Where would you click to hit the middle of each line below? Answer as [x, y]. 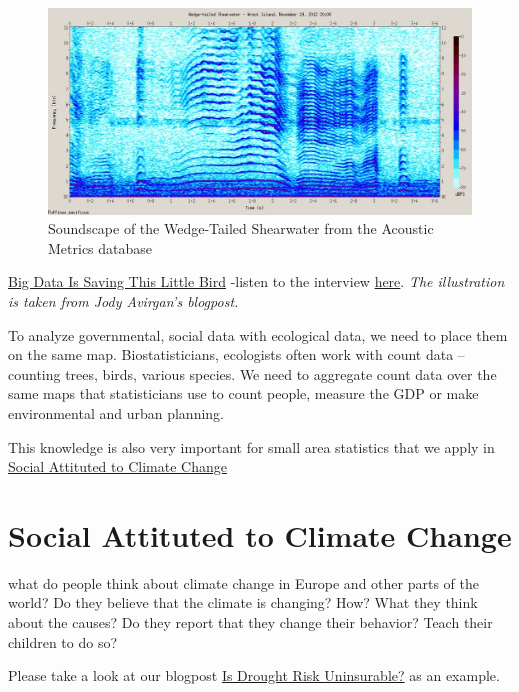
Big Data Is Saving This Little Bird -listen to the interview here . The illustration [256, 281]
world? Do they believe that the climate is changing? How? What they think [243, 602]
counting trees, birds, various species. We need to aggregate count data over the [252, 373]
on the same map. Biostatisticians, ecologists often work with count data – [236, 354]
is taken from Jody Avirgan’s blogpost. [123, 300]
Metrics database [100, 247]
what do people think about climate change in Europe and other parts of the [243, 582]
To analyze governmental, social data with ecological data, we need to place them [258, 334]
